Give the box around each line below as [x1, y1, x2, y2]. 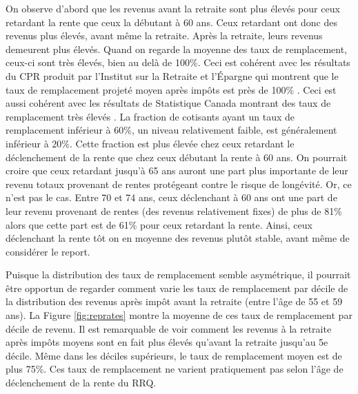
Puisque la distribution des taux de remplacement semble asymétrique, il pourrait [6, 267, 351, 282]
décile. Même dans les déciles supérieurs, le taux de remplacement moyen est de [6, 348, 342, 362]
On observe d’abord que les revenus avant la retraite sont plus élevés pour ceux [6, 1, 340, 15]
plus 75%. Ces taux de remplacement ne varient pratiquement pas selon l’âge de [6, 362, 344, 376]
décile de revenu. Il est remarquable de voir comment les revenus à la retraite [6, 321, 332, 335]
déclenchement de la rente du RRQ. [6, 375, 157, 390]
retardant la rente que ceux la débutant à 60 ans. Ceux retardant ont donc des [6, 14, 338, 29]
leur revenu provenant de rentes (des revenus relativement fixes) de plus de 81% [6, 203, 342, 218]
